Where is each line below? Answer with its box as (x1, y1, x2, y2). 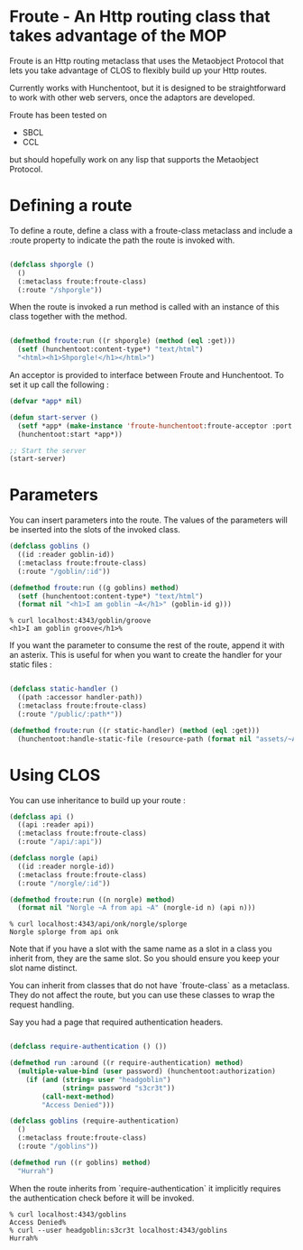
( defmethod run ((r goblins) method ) (9, 1158, 151, 1167)
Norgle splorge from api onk (9, 928, 119, 937)
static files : (9, 659, 52, 670)
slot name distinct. (9, 963, 78, 974)
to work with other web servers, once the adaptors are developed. (9, 92, 255, 103)
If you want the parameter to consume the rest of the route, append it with (9, 640, 285, 651)
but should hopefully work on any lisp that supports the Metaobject (9, 153, 259, 164)
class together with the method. (9, 311, 128, 322)
